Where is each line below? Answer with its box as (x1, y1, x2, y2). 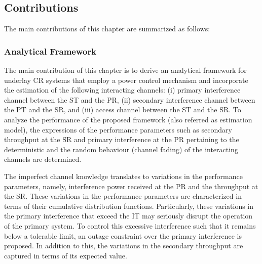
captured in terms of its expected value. (4, 250, 127, 260)
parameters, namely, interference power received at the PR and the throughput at (4, 181, 258, 191)
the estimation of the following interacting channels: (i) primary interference (4, 84, 241, 95)
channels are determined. (4, 154, 82, 164)
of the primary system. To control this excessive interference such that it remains (4, 220, 256, 231)
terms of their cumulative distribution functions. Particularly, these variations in (4, 200, 254, 211)
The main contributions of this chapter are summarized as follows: (4, 23, 210, 34)
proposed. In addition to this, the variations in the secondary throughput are (4, 240, 243, 251)
